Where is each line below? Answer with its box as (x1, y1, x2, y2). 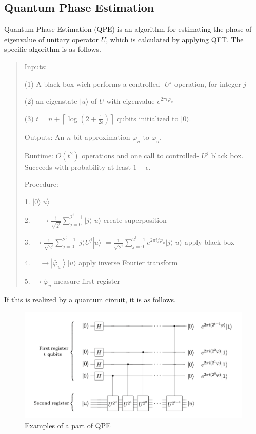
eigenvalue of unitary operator (4, 33, 99, 44)
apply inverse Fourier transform (78, 257, 178, 267)
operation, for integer (174, 78, 241, 89)
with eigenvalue (106, 96, 155, 106)
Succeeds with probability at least (24, 161, 131, 172)
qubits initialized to (117, 113, 179, 123)
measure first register (54, 275, 121, 286)
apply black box (184, 237, 234, 247)
